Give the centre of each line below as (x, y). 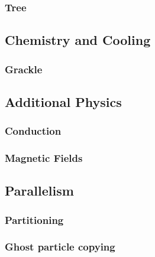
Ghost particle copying (60, 247)
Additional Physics (63, 101)
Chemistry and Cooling (78, 40)
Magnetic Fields (44, 158)
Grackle (24, 69)
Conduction (33, 131)
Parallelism (39, 191)
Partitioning (34, 219)
